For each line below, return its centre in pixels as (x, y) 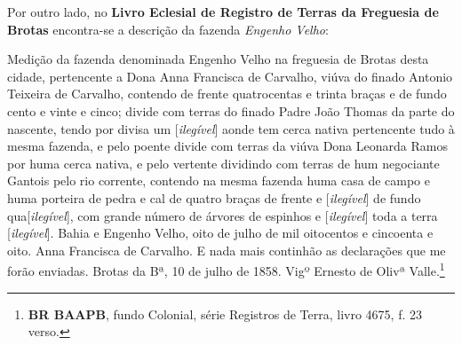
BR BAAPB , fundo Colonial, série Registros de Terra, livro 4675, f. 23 (225, 314)
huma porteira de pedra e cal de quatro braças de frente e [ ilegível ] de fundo (214, 197)
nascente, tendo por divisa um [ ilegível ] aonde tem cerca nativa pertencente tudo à (231, 128)
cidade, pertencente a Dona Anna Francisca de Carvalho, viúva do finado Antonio (230, 76)
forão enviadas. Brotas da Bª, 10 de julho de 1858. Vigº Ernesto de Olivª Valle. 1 (226, 269)
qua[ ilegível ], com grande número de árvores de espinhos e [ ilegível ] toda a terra (223, 215)
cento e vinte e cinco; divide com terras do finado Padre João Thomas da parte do (231, 110)
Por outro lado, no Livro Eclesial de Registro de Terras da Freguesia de (223, 12)
